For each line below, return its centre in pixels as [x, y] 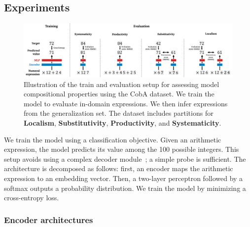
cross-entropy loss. [32, 198]
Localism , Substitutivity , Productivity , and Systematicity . [123, 123]
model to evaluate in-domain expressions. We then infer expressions [126, 103]
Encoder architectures [49, 219]
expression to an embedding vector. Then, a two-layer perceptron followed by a [124, 178]
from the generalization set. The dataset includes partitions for [119, 113]
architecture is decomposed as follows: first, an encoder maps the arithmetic [119, 168]
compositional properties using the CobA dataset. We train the [119, 94]
